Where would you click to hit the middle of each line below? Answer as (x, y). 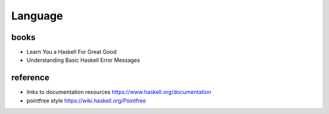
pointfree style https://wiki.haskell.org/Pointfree (86, 101)
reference (30, 78)
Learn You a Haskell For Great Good (72, 52)
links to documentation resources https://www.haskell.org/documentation (119, 92)
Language (37, 16)
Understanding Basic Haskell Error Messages (83, 60)
